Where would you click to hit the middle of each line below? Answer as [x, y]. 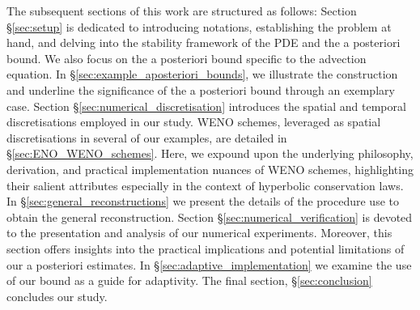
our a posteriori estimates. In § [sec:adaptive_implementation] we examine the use [209, 264]
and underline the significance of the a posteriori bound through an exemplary [201, 89]
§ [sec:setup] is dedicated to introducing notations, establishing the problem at [199, 26]
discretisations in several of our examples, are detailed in [147, 137]
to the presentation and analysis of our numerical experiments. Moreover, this [199, 233]
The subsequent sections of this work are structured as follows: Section [182, 11]
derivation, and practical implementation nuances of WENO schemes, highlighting [210, 169]
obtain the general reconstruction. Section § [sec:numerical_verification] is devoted [210, 217]
